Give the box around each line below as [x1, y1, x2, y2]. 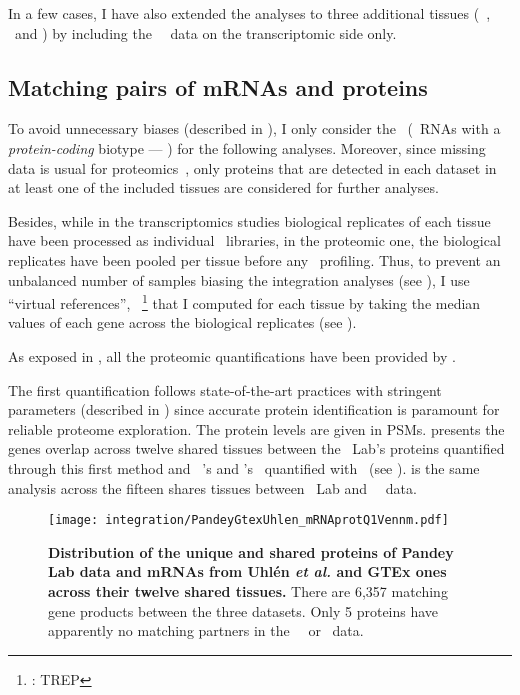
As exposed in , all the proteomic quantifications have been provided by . [8, 345, 456, 366]
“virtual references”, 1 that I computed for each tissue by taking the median [8, 290, 481, 313]
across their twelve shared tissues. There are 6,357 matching [48, 580, 448, 601]
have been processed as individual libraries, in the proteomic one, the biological [8, 230, 501, 251]
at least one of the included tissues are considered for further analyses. [8, 177, 439, 198]
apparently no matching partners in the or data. [48, 620, 364, 641]
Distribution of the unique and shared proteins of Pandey [48, 541, 454, 562]
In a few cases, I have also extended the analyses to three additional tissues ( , [8, 3, 491, 23]
